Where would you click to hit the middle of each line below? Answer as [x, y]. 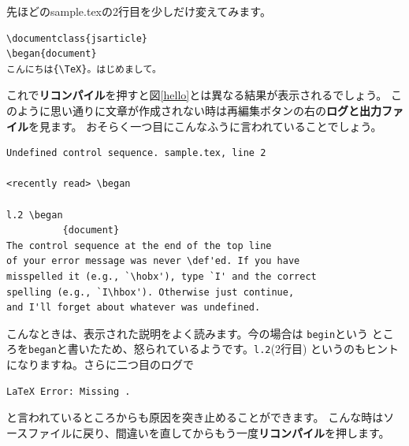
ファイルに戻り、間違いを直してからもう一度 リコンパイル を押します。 [209, 432]
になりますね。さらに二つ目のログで [100, 364]
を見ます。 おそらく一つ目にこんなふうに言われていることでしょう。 [205, 126]
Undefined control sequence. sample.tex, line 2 [136, 153]
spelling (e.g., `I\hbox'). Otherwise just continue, [151, 292]
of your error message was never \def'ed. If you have [153, 261]
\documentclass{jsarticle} [77, 38]
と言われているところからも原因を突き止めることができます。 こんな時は [195, 417]
